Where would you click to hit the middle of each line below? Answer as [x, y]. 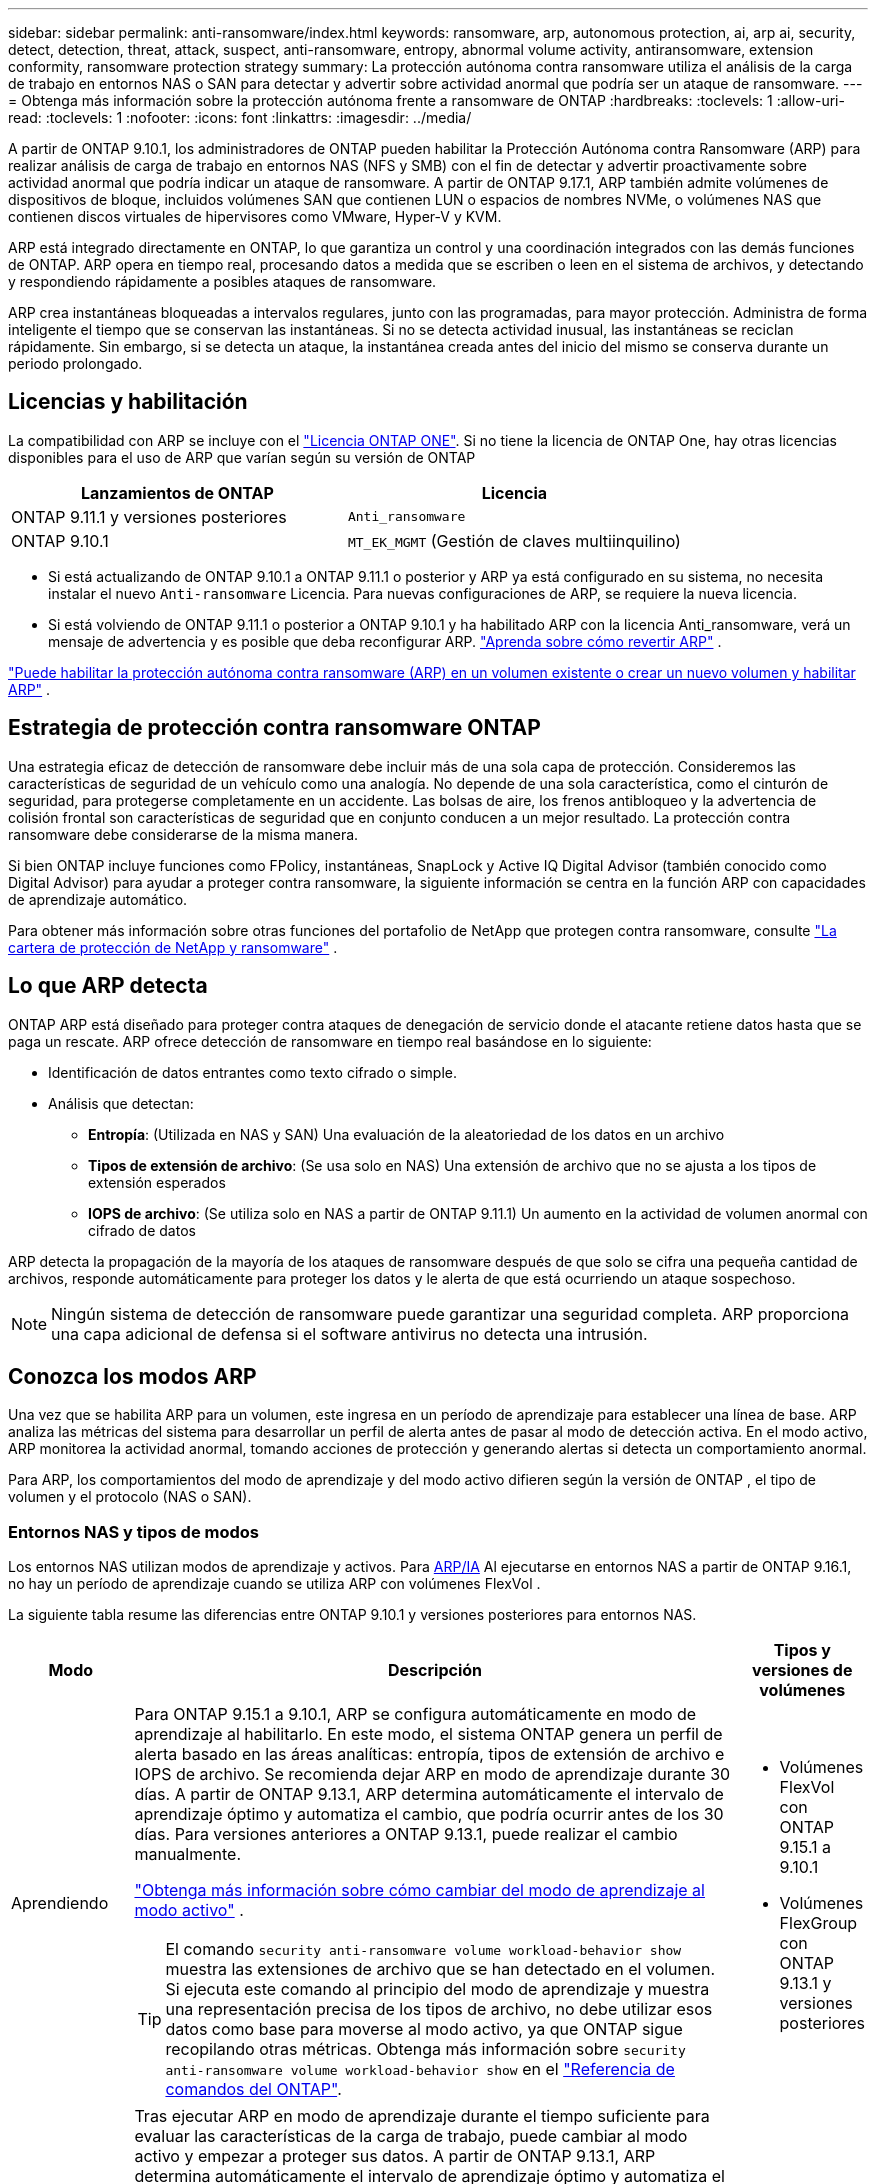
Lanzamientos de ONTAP [177, 492]
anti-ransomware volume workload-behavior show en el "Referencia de [420, 2069]
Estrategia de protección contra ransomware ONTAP [274, 728]
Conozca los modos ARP [132, 1376]
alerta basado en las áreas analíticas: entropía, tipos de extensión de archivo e [429, 1754]
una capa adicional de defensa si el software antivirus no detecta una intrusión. [349, 1333]
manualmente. [188, 1854]
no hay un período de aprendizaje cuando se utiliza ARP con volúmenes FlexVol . [274, 1584]
